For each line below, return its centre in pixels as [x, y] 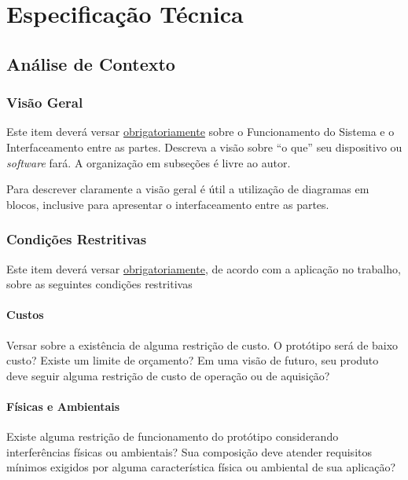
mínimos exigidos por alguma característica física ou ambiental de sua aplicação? [201, 467]
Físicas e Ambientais [63, 406]
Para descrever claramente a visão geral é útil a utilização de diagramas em [188, 189]
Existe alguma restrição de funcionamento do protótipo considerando [173, 436]
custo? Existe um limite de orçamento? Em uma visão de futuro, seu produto [193, 360]
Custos [25, 315]
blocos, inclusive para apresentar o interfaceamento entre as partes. [168, 204]
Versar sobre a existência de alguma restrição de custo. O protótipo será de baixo [202, 344]
